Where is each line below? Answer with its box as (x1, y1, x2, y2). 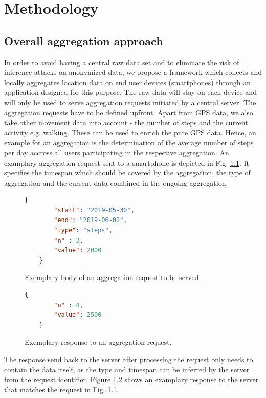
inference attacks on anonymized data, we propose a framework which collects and (4, 67, 262, 77)
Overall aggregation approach (4, 32, 163, 48)
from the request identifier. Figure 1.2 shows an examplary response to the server (4, 374, 259, 385)
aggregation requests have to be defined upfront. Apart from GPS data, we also (4, 107, 253, 117)
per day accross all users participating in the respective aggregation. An (4, 147, 229, 157)
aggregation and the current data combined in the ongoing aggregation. (4, 177, 228, 188)
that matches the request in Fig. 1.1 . (4, 384, 119, 394)
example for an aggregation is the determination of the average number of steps (4, 137, 254, 148)
